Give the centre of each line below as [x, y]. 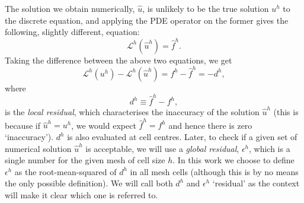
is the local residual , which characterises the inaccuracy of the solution [132, 112]
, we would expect [104, 125]
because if [23, 125]
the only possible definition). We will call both [89, 183]
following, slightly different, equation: [72, 32]
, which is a [270, 148]
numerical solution [38, 148]
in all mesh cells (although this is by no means [214, 171]
